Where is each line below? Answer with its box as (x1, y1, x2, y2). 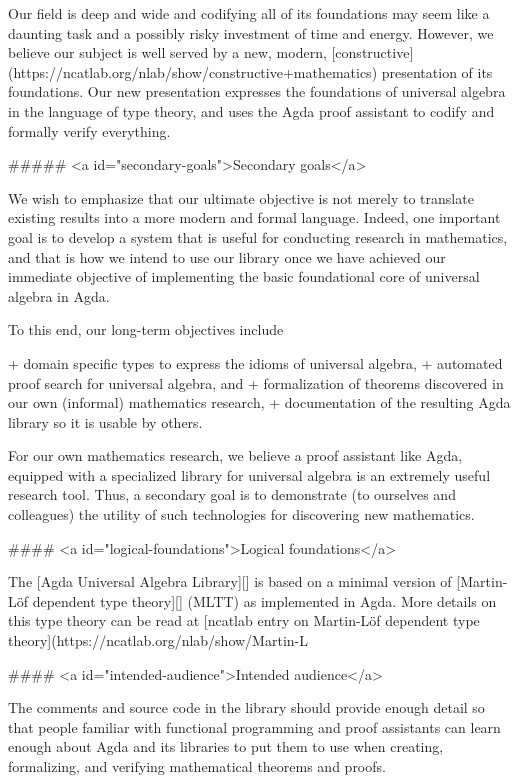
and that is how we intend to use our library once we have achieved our (8, 246, 446, 267)
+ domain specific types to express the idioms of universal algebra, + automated (8, 352, 503, 373)
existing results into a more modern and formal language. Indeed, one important (8, 207, 501, 228)
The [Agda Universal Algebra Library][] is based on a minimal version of (8, 571, 452, 592)
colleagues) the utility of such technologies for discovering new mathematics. (8, 504, 475, 525)
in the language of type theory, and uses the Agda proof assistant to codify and (8, 100, 495, 121)
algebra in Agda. (8, 285, 110, 306)
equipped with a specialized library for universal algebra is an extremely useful (8, 464, 491, 485)
